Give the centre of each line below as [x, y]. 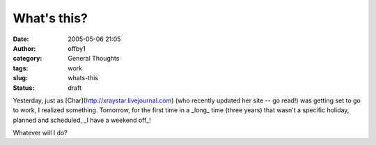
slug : [20, 78]
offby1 [77, 48]
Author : [24, 48]
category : [28, 59]
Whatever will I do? [40, 133]
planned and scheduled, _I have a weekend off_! [82, 120]
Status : [24, 88]
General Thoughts [94, 59]
